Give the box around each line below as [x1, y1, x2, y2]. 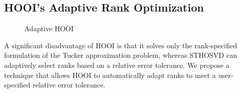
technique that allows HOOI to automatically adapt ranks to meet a [4, 69, 216, 80]
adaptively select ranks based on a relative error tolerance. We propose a [4, 59, 230, 70]
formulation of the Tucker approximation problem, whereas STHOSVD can [4, 50, 237, 60]
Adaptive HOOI [24, 23, 74, 34]
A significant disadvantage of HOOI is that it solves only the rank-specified [4, 40, 237, 50]
